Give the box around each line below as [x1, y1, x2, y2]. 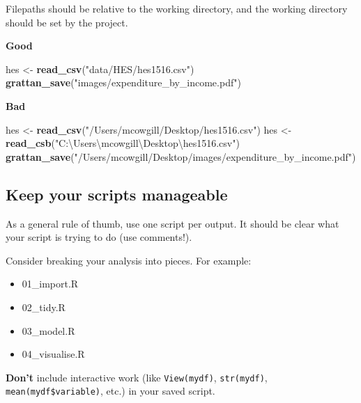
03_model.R [22, 323, 75, 338]
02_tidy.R [22, 299, 66, 314]
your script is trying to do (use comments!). [6, 230, 192, 244]
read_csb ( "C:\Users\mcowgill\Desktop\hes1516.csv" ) [6, 136, 240, 150]
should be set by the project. [6, 15, 128, 29]
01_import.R [22, 276, 79, 291]
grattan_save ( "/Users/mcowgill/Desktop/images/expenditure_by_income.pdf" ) [6, 149, 356, 164]
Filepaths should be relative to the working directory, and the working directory [6, 1, 348, 15]
